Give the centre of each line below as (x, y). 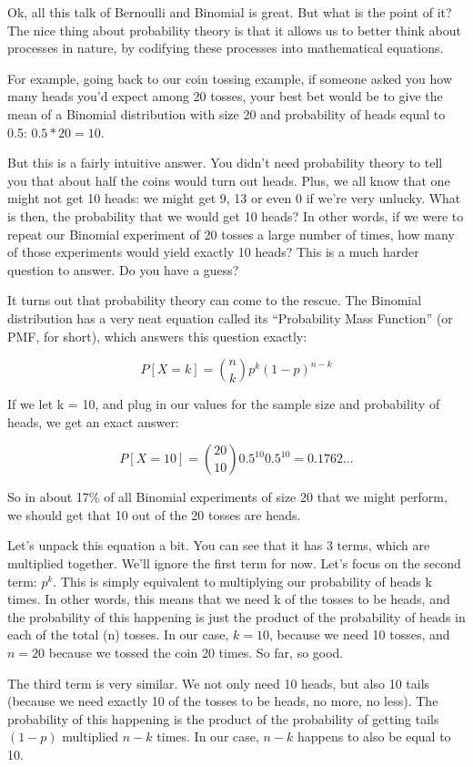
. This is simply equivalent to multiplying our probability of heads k (242, 581)
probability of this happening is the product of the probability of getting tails (223, 718)
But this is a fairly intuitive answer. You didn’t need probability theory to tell (225, 163)
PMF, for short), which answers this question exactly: (157, 336)
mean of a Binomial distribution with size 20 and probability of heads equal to (226, 113)
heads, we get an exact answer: (93, 421)
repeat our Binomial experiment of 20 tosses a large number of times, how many (231, 234)
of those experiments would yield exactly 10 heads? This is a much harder (213, 252)
